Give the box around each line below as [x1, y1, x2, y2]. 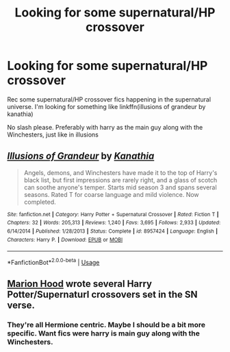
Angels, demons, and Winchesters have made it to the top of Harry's [23, 168, 218, 176]
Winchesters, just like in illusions [7, 130, 99, 139]
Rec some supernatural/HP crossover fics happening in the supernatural [7, 95, 211, 104]
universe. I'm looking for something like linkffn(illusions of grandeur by [7, 102, 206, 110]
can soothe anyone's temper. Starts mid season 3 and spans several [23, 183, 217, 191]
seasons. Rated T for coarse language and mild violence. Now [23, 190, 200, 198]
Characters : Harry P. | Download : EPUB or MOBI [7, 236, 123, 243]
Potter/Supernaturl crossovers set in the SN [7, 289, 198, 301]
